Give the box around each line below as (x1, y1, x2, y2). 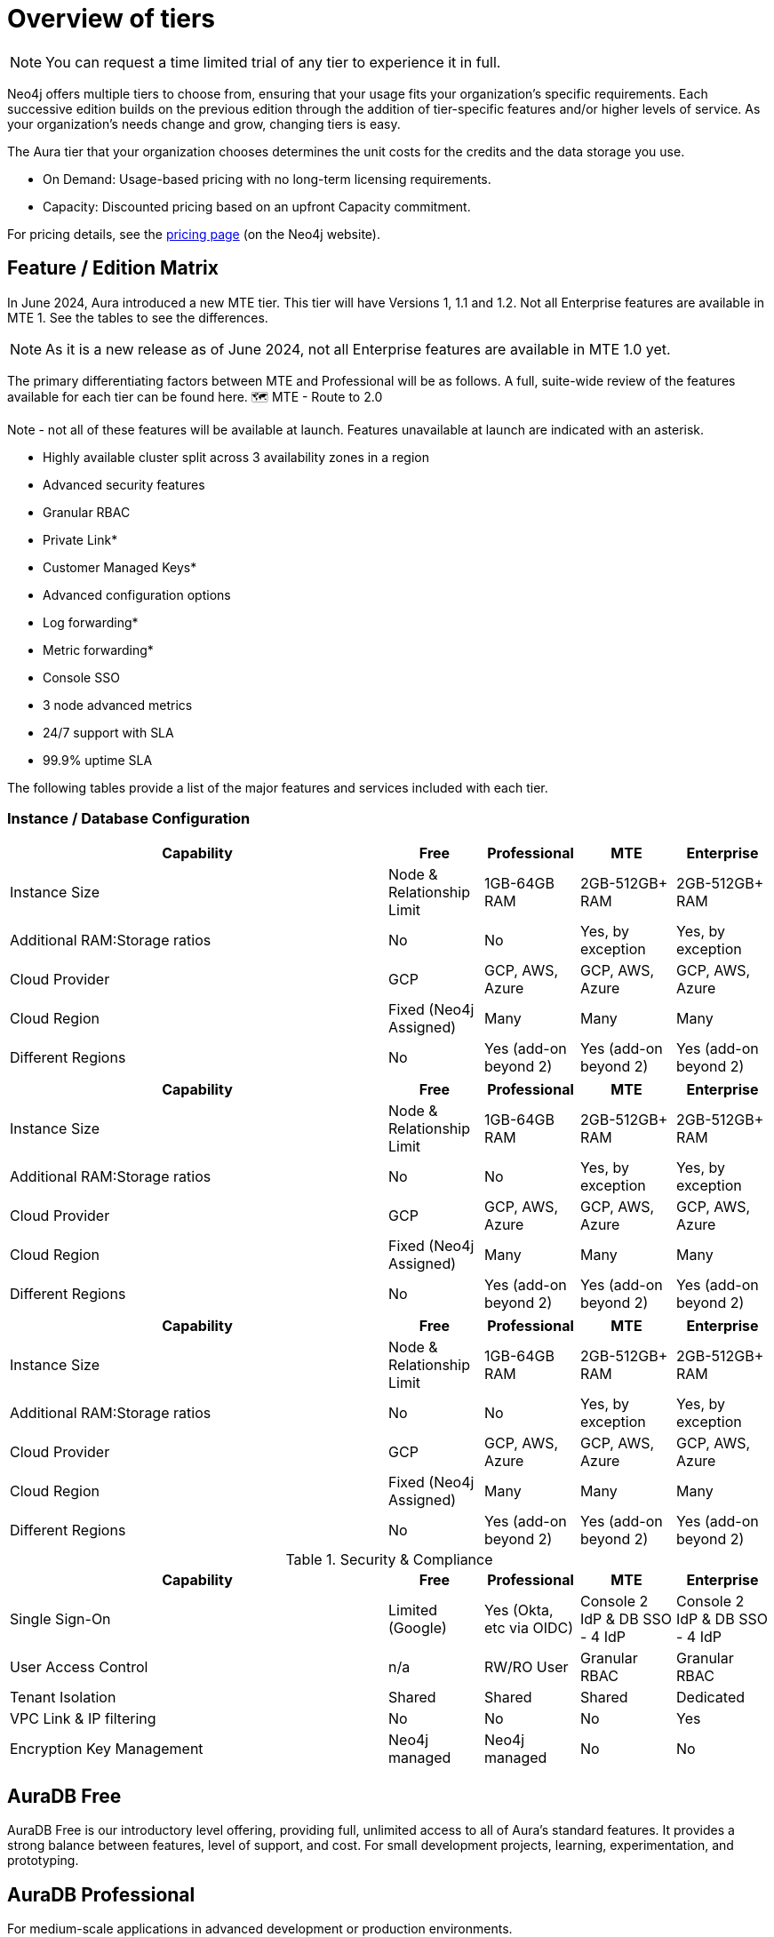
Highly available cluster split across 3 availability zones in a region (43, 449, 429, 465)
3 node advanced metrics (43, 697, 193, 713)
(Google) (388, 1619, 447, 1638)
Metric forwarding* (43, 642, 154, 658)
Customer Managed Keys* (43, 559, 197, 575)
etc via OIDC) (484, 1619, 573, 1638)
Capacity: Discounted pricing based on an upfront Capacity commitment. (43, 198, 471, 214)
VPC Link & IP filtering (10, 1710, 156, 1728)
